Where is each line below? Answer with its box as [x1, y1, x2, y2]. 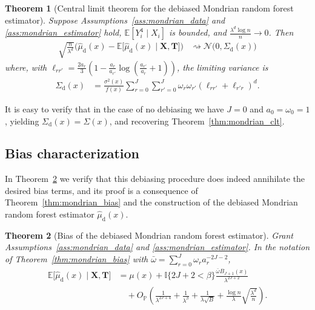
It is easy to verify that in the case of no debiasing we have [5, 102, 224, 115]
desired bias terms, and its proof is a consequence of [5, 184, 198, 196]
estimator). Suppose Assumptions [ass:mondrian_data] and [5, 13, 225, 26]
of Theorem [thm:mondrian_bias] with [5, 253, 148, 265]
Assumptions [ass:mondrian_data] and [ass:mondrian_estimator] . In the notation [5, 241, 310, 253]
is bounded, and [169, 26, 227, 39]
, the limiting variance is [177, 60, 268, 73]
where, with [5, 60, 47, 73]
